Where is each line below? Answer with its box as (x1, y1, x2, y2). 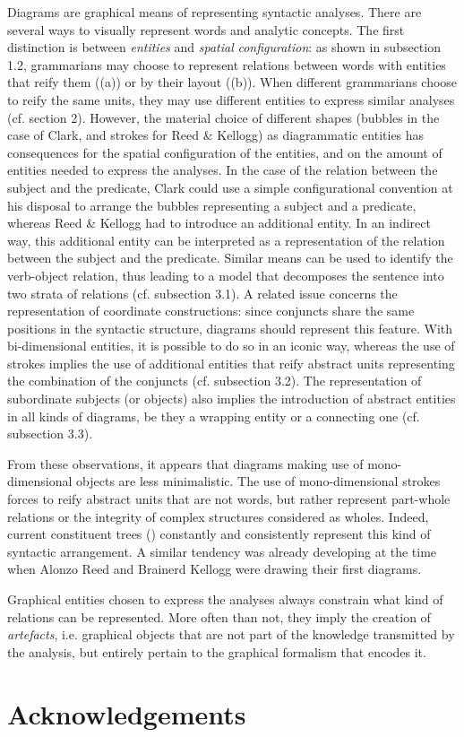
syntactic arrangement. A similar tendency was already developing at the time (7, 542, 437, 560)
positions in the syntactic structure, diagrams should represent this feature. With (7, 318, 453, 337)
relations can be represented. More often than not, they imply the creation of (7, 607, 431, 626)
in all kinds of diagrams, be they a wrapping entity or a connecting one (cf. (7, 406, 420, 425)
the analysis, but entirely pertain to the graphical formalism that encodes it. (7, 642, 426, 661)
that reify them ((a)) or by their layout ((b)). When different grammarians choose (7, 73, 458, 91)
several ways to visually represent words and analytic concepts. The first (7, 20, 405, 39)
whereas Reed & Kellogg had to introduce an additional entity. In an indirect (7, 213, 431, 232)
